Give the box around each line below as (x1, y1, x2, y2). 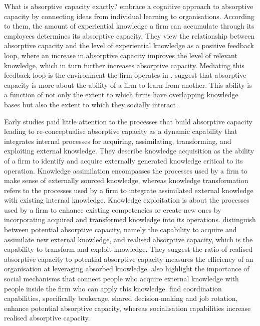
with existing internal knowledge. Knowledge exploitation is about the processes (4, 195, 249, 205)
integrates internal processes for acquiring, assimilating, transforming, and (4, 135, 231, 146)
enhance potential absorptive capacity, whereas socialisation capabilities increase (4, 302, 251, 313)
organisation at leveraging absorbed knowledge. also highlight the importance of (4, 263, 249, 274)
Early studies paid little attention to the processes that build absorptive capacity (4, 116, 252, 126)
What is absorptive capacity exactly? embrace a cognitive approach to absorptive (4, 1, 253, 11)
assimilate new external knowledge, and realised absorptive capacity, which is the (4, 234, 253, 244)
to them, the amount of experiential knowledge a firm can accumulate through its (4, 21, 254, 31)
